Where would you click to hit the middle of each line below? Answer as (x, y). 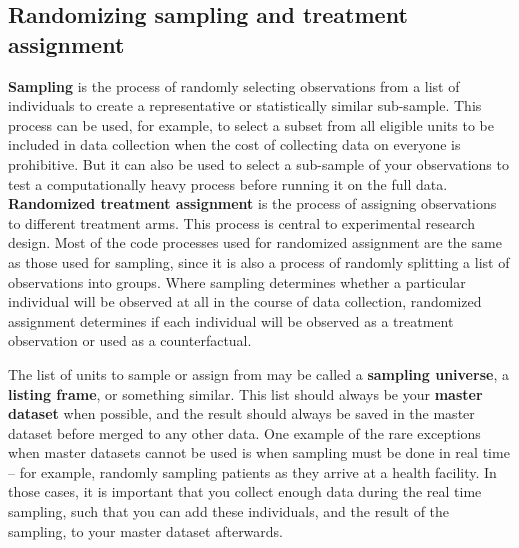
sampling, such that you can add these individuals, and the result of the (229, 511)
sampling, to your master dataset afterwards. (146, 530)
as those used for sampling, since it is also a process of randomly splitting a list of (259, 261)
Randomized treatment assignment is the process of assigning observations (252, 203)
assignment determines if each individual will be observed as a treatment (231, 320)
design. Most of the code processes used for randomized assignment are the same (255, 242)
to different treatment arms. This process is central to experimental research (241, 222)
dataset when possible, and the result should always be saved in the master (241, 413)
